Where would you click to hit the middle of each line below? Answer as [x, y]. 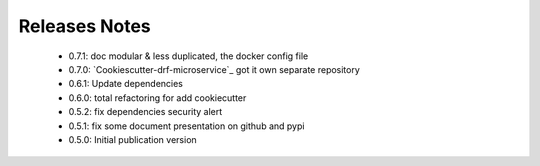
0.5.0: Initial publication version [132, 139]
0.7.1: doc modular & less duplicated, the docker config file [188, 56]
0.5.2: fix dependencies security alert [145, 112]
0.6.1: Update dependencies [126, 84]
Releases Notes [85, 26]
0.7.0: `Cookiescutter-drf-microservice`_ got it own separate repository [214, 69]
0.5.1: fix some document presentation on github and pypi [186, 126]
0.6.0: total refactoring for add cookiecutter [157, 97]
